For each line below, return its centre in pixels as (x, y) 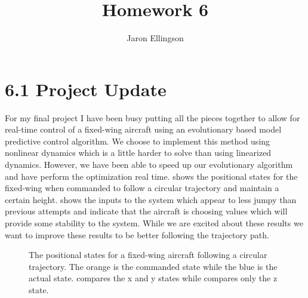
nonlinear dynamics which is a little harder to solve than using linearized (138, 153)
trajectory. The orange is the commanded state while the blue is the (153, 266)
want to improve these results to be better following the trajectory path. (137, 234)
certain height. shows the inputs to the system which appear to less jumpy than (151, 199)
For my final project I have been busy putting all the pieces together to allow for (153, 117)
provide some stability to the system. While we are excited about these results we (154, 223)
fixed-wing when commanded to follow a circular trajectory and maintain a (142, 188)
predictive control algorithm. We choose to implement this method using (138, 141)
